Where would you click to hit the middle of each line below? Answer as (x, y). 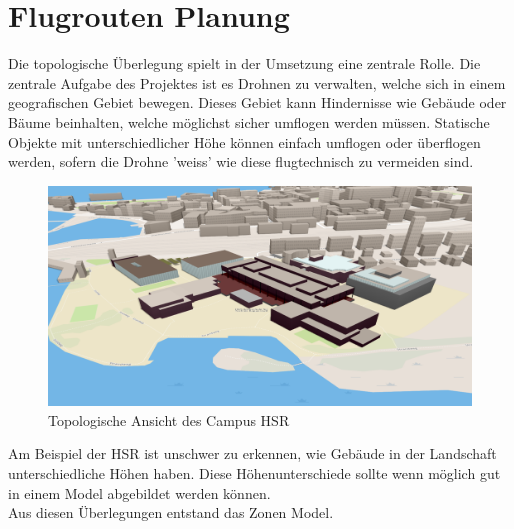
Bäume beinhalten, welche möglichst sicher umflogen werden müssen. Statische (249, 121)
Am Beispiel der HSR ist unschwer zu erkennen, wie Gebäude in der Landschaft (252, 453)
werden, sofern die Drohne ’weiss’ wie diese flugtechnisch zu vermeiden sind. (241, 161)
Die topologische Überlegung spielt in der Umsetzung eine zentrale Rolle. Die (244, 63)
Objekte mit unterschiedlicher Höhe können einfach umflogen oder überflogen (244, 141)
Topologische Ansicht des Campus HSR (169, 419)
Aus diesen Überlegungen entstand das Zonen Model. (171, 512)
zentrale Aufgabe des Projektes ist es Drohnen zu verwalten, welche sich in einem (257, 82)
